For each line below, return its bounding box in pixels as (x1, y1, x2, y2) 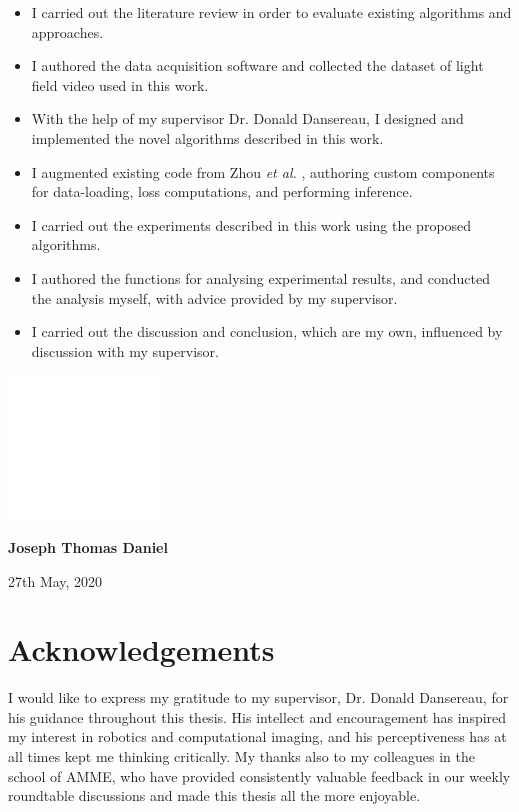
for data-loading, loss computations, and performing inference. (31, 181, 413, 202)
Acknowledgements (8, 629, 275, 670)
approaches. (31, 21, 104, 42)
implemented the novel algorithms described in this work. (31, 127, 384, 148)
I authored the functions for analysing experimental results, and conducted (31, 267, 491, 288)
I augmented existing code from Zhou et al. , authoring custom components (31, 161, 495, 182)
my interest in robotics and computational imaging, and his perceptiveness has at (8, 726, 507, 747)
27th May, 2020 (8, 570, 103, 591)
